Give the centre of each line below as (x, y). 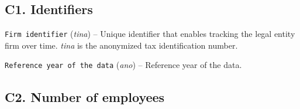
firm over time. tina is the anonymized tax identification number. (121, 45)
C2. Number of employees (85, 96)
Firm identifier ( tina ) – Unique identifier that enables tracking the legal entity (150, 34)
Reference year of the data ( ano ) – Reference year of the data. (123, 65)
